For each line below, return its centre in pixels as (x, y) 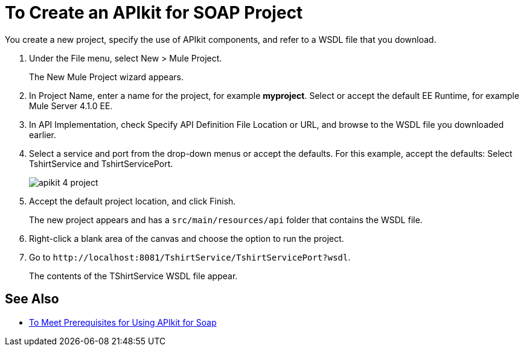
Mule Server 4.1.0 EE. (71, 106)
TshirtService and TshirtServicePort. (101, 163)
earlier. (43, 134)
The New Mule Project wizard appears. (106, 77)
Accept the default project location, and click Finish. (133, 201)
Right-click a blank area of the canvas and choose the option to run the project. (187, 238)
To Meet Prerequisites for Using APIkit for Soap (123, 322)
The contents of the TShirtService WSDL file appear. (133, 276)
